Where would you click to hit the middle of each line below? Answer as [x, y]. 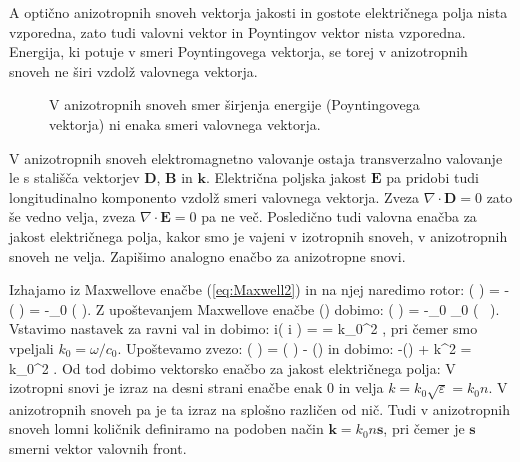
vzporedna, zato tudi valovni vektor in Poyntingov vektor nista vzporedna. [237, 31]
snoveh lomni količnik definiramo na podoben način [166, 428]
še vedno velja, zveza [72, 216]
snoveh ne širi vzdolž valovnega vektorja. [133, 70]
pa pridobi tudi [432, 177]
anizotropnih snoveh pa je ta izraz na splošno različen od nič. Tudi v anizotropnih [259, 408]
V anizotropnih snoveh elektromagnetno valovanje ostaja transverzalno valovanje [256, 157]
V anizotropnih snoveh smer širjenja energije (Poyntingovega [234, 104]
